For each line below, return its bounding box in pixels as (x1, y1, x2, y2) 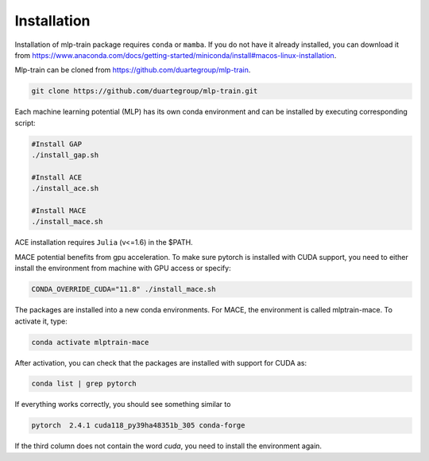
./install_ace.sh (31, 184, 99, 193)
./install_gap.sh (31, 151, 99, 160)
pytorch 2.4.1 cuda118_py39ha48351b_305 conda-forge (31, 421, 245, 430)
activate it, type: (14, 316, 68, 326)
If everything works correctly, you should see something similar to (14, 400, 231, 409)
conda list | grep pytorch (31, 379, 137, 389)
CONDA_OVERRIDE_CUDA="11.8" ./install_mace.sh (31, 285, 216, 294)
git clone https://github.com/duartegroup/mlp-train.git (31, 87, 258, 95)
